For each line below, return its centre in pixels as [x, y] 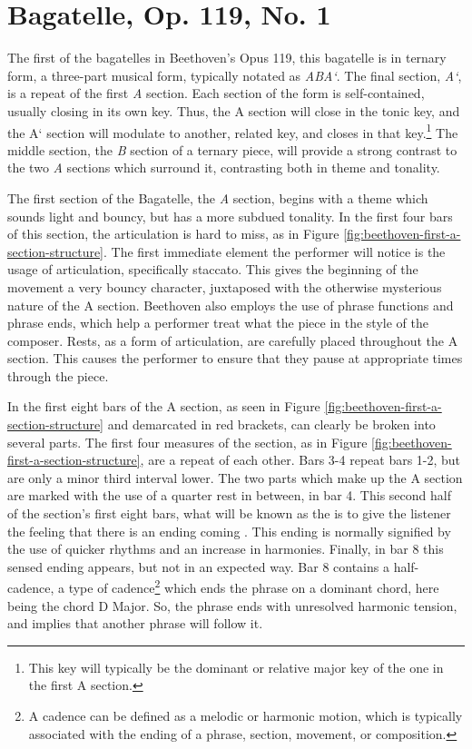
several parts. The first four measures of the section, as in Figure [187, 442]
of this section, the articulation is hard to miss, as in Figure [173, 234]
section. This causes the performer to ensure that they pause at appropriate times [235, 358]
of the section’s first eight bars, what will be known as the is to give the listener [229, 513]
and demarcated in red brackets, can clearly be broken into [271, 424]
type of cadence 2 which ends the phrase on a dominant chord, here [254, 586]
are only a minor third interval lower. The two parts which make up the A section [235, 477]
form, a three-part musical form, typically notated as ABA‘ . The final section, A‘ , [235, 75]
